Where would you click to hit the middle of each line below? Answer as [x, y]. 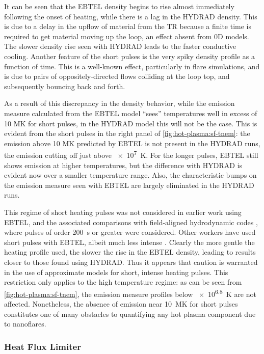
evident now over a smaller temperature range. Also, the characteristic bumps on [130, 175]
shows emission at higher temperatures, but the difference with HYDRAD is [123, 165]
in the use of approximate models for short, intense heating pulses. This [116, 272]
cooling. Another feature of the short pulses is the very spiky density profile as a [129, 56]
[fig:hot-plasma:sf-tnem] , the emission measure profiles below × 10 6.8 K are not [130, 293]
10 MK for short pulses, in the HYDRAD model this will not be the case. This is [131, 123]
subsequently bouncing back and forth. [65, 86]
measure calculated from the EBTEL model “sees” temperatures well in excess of [131, 113]
